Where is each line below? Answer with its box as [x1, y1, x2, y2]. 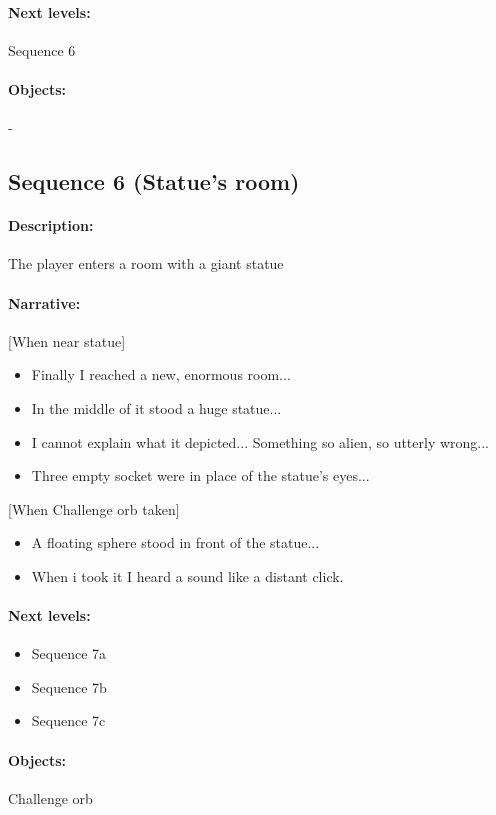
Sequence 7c [31, 710, 106, 731]
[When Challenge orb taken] [8, 498, 180, 519]
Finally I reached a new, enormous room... [31, 364, 291, 385]
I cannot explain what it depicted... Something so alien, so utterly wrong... [31, 431, 490, 452]
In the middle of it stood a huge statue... [31, 397, 282, 418]
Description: [8, 215, 94, 236]
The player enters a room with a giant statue [8, 253, 284, 274]
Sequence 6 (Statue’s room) [8, 166, 300, 197]
